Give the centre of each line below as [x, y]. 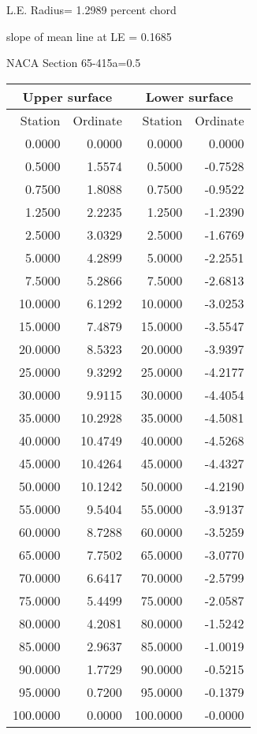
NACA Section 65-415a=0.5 [74, 63]
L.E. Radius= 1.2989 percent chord [91, 9]
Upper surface [67, 96]
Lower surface [189, 96]
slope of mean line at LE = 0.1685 [89, 36]
